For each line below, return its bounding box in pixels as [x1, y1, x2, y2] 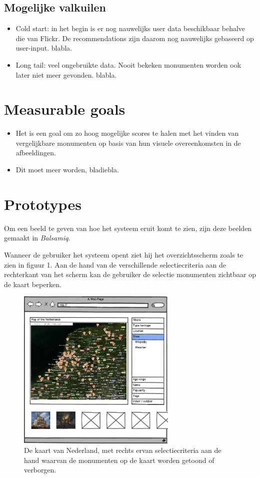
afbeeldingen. [15, 147, 56, 158]
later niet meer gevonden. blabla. [15, 69, 117, 80]
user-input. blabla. [15, 43, 72, 53]
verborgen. [24, 464, 56, 475]
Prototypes [4, 193, 81, 214]
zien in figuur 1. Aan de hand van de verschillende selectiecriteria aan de [4, 259, 226, 270]
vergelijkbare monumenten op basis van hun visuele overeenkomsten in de [15, 137, 241, 148]
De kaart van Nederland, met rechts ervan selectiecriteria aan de [24, 445, 221, 455]
